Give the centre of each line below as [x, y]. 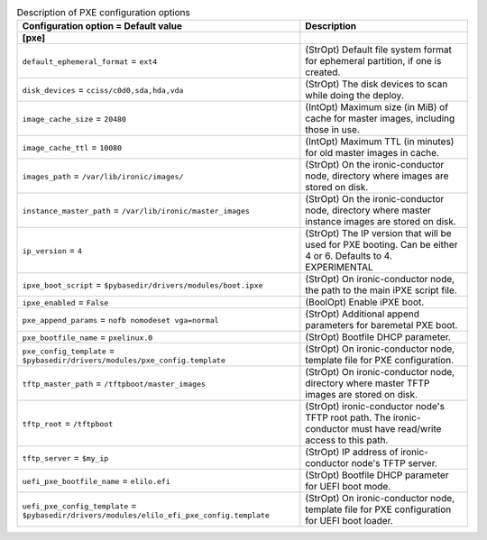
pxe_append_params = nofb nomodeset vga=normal [121, 320]
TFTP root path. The [348, 417]
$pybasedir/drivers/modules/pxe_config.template [124, 360]
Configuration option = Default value [102, 26]
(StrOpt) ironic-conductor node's [375, 407]
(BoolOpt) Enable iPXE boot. [365, 302]
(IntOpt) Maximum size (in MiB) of [377, 107]
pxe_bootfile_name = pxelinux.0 [87, 337]
